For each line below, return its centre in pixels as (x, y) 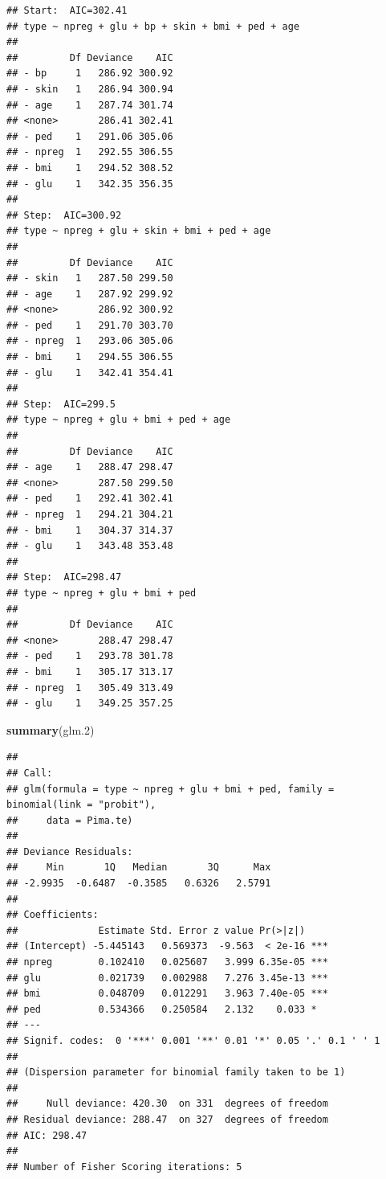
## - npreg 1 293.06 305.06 (90, 341)
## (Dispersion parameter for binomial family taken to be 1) (176, 1073)
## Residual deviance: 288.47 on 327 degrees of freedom (167, 1119)
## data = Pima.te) (70, 820)
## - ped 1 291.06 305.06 (90, 136)
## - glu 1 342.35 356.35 (90, 184)
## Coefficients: (53, 915)
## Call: (30, 773)
